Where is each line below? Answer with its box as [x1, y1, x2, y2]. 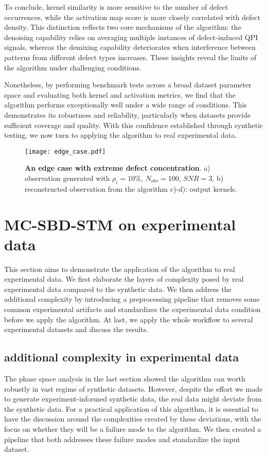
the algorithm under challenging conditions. [4, 62, 141, 72]
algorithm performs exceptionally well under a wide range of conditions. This [4, 99, 247, 110]
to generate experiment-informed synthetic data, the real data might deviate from [4, 393, 262, 404]
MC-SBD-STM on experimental [4, 213, 236, 234]
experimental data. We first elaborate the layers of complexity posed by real [4, 273, 244, 284]
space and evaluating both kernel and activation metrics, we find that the [4, 89, 236, 100]
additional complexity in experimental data [4, 349, 239, 365]
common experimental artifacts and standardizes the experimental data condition [4, 304, 261, 315]
